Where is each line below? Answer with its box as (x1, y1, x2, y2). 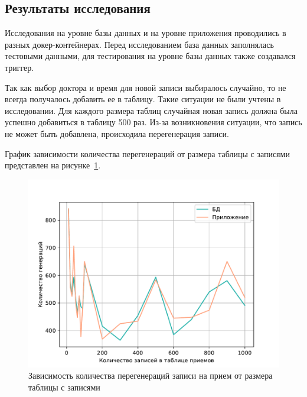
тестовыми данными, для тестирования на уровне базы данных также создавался (5, 50, 296, 62)
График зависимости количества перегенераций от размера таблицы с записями (5, 147, 290, 160)
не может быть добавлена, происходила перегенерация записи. (5, 127, 229, 139)
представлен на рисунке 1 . (5, 159, 101, 171)
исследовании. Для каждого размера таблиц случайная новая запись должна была (5, 104, 298, 116)
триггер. (5, 61, 34, 73)
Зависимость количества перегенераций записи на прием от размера (28, 369, 273, 382)
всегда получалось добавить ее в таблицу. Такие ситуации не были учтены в (5, 93, 281, 105)
